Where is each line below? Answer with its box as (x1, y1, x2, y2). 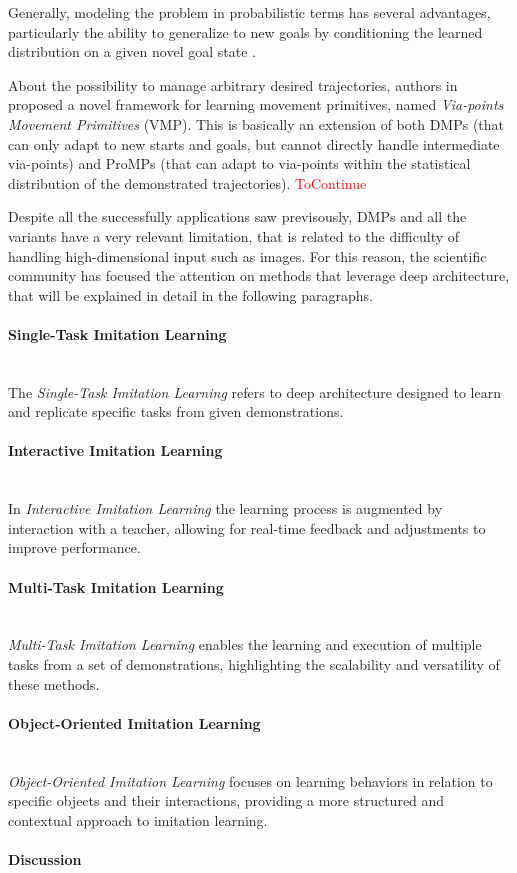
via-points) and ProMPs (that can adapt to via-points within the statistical (8, 153, 471, 174)
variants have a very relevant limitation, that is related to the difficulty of (8, 225, 460, 246)
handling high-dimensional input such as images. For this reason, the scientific (8, 245, 487, 266)
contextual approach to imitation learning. (8, 809, 268, 830)
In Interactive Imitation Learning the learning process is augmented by (8, 498, 443, 519)
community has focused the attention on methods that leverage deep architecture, (8, 265, 510, 286)
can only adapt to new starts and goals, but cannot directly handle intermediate (8, 133, 500, 154)
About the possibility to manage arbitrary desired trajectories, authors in (8, 74, 458, 95)
